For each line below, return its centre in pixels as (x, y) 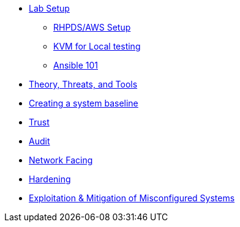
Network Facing (61, 160)
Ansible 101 (76, 65)
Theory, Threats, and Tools (83, 84)
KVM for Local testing (97, 46)
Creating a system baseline (84, 103)
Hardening (50, 179)
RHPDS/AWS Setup (92, 27)
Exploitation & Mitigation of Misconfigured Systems (132, 198)
